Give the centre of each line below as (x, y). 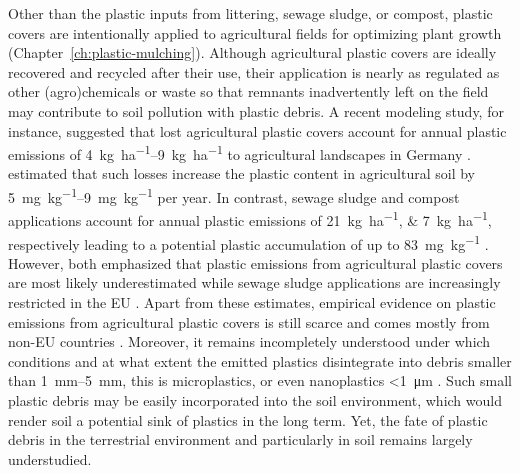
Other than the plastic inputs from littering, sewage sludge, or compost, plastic (250, 13)
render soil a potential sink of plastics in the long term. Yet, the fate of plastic (248, 419)
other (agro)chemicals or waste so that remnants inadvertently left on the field (248, 91)
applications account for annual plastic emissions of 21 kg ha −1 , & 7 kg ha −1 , (250, 218)
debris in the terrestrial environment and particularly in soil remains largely (240, 439)
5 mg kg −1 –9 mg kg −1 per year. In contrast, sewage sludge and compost (234, 195)
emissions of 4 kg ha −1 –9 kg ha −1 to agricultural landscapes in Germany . (239, 152)
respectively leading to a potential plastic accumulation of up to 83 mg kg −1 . (248, 242)
